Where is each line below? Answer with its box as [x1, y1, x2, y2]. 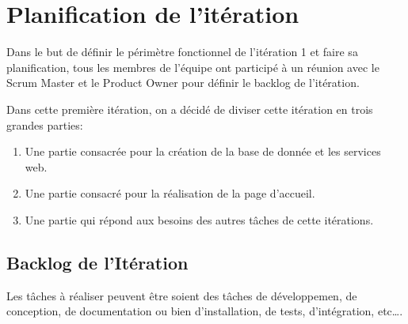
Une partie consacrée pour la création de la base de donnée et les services [25, 143, 381, 160]
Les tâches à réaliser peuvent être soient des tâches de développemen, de [6, 287, 357, 303]
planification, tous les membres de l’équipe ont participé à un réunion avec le [6, 58, 379, 75]
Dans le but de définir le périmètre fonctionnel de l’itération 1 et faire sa [6, 43, 358, 60]
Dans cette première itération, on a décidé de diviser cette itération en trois [6, 100, 373, 117]
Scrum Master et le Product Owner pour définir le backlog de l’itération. [6, 74, 360, 91]
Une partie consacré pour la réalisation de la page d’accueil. [25, 185, 315, 202]
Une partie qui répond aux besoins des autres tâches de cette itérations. [25, 211, 374, 228]
